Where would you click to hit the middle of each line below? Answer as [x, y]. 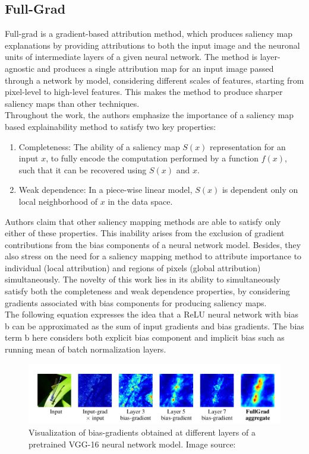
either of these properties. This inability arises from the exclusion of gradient [145, 233]
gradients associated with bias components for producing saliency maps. [136, 302]
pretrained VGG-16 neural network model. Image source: [132, 444]
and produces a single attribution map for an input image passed [155, 68]
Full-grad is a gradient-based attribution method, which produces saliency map [149, 34]
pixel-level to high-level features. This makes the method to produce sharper [144, 92]
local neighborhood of [58, 201]
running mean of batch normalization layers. [86, 349]
